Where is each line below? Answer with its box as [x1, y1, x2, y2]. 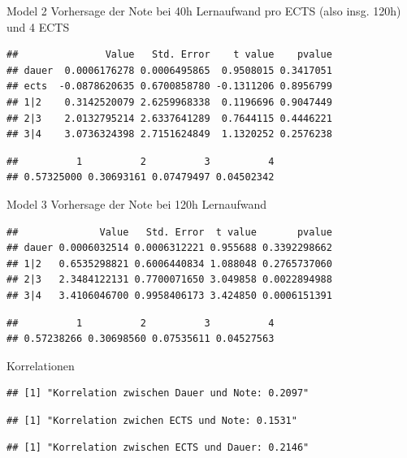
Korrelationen [6, 356, 75, 374]
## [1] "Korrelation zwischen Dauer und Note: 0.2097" [6, 387, 310, 400]
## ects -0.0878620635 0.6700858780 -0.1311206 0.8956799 [6, 80, 332, 93]
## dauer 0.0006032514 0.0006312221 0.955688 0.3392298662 [6, 242, 332, 254]
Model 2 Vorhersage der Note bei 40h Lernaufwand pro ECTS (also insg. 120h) [6, 2, 401, 19]
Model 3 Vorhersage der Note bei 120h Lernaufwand [6, 195, 267, 212]
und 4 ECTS [6, 18, 70, 35]
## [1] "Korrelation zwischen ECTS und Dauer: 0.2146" [6, 442, 310, 454]
